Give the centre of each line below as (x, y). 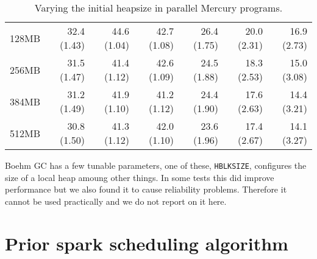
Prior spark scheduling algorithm (147, 243)
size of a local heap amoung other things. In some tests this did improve (140, 177)
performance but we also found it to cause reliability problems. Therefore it (146, 189)
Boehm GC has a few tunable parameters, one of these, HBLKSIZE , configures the (156, 165)
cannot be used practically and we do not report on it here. (116, 201)
